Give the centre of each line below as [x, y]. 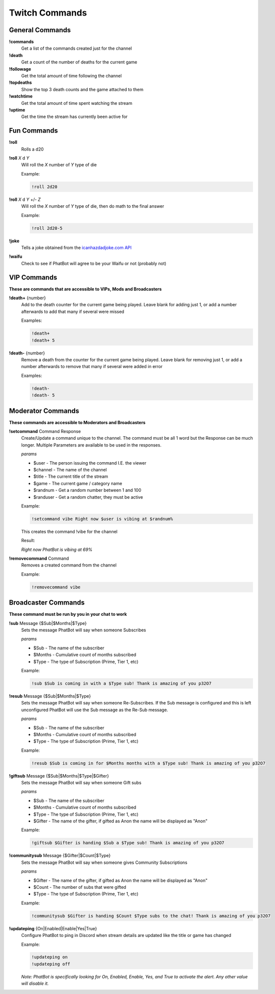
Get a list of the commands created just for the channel [77, 48]
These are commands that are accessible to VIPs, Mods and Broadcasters [85, 289]
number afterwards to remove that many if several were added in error [92, 367]
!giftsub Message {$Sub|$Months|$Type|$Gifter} [59, 776]
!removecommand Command [39, 559]
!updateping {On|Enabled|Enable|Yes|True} [53, 928]
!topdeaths [20, 82]
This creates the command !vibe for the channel [69, 531]
